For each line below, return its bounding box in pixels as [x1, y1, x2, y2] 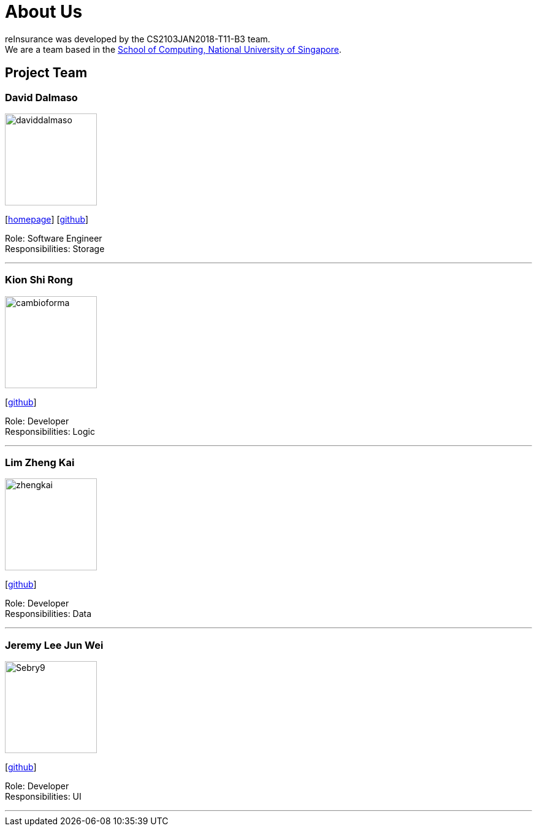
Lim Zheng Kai [5, 456, 75, 469]
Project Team [5, 65, 88, 81]
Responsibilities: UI [5, 791, 82, 802]
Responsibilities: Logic [5, 426, 95, 437]
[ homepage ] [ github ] [5, 213, 89, 224]
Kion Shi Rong [5, 274, 73, 286]
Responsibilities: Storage [5, 243, 105, 254]
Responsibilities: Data [5, 608, 92, 619]
